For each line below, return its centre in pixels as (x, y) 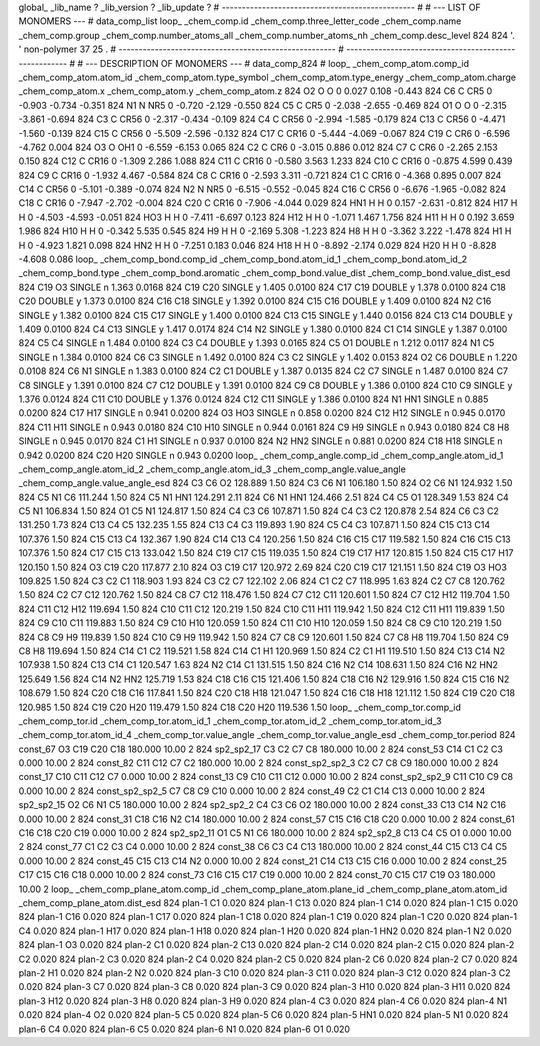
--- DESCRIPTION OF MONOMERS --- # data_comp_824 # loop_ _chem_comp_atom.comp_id (277, 63)
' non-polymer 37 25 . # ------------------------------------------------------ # (181, 49)
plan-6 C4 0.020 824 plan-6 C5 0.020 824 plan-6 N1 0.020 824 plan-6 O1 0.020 (184, 1029)
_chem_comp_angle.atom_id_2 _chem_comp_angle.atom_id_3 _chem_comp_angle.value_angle (212, 469)
